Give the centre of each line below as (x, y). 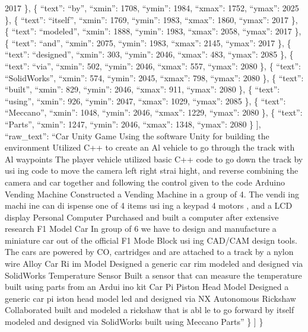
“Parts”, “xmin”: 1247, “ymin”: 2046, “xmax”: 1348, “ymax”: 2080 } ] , (133, 124)
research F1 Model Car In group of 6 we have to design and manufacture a (141, 229)
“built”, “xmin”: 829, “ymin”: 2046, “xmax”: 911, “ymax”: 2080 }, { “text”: (142, 89)
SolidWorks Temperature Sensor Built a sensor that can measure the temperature (153, 275)
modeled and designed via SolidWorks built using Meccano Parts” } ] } (134, 322)
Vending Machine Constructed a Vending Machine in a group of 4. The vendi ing (152, 194)
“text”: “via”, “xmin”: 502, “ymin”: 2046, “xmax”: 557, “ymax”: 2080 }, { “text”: (153, 66)
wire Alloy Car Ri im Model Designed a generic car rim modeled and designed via (154, 264)
